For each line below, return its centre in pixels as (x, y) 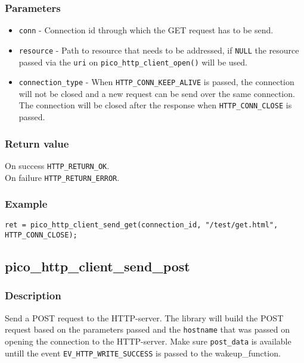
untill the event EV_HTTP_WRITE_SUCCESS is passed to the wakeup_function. (143, 353)
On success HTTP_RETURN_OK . (57, 165)
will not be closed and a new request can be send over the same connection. (157, 93)
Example (26, 204)
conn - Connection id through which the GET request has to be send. (146, 30)
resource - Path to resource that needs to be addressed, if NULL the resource (159, 50)
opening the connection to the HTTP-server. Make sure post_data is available (148, 341)
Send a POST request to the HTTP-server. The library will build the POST (144, 317)
